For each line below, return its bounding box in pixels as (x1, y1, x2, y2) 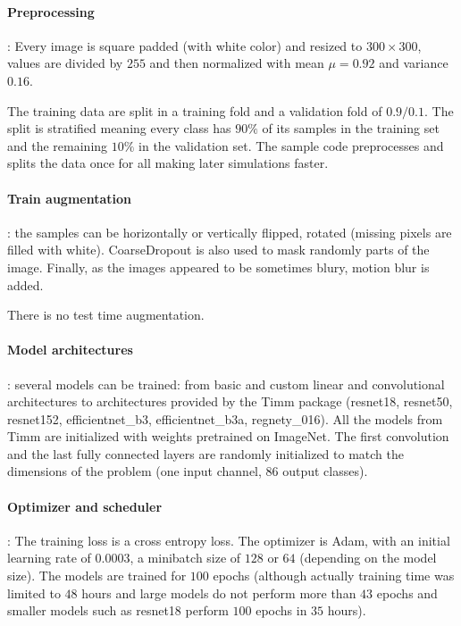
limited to (7, 583, 61, 602)
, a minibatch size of (130, 548, 241, 567)
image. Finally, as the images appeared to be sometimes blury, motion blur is (7, 257, 430, 276)
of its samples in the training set (262, 119, 440, 138)
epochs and (376, 583, 438, 602)
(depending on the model (299, 548, 437, 567)
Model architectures (7, 340, 133, 359)
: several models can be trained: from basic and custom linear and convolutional (7, 374, 445, 393)
